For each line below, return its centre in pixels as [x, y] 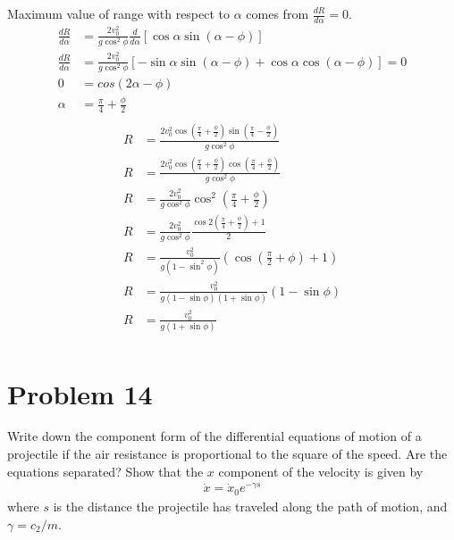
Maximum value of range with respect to [119, 13]
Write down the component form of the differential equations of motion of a [214, 436]
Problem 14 [80, 393]
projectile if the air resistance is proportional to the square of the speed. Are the [227, 454]
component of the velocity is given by [321, 471]
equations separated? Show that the [105, 471]
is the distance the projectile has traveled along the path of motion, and [250, 506]
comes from [277, 13]
